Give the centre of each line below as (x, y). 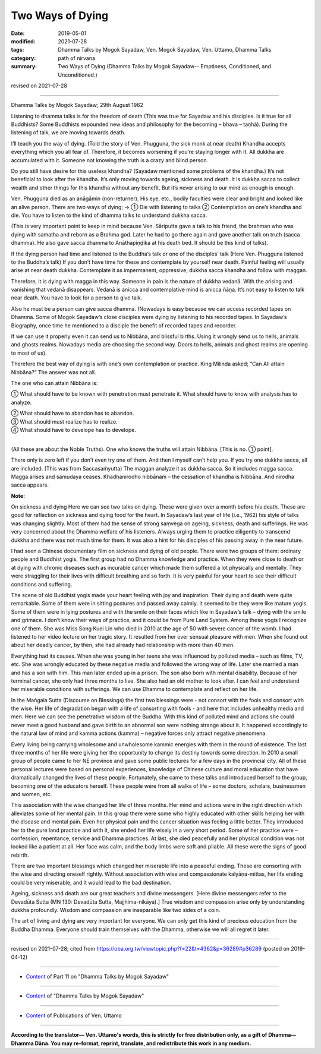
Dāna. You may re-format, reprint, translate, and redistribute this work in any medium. (143, 1043)
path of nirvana (76, 58)
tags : (18, 50)
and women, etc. (32, 794)
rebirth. (20, 855)
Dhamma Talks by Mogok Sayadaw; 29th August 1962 (77, 105)
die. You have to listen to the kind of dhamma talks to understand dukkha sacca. (109, 215)
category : (23, 58)
